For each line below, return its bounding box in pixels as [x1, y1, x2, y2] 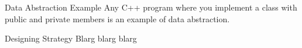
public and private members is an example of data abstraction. [5, 12, 230, 25]
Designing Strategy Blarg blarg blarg [5, 32, 137, 44]
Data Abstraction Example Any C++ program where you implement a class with [5, 1, 297, 13]
